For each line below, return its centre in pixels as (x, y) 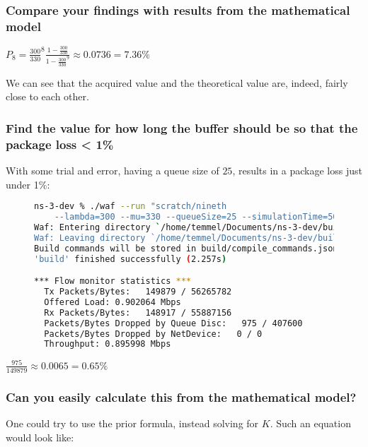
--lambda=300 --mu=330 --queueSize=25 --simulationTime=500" (201, 217)
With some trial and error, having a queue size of (113, 171)
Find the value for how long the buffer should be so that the (182, 127)
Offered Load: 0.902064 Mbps (113, 302)
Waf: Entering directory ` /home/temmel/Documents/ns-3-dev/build (191, 228)
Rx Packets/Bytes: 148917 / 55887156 (138, 312)
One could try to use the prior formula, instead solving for (132, 423)
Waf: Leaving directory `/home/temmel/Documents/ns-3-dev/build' (191, 238)
